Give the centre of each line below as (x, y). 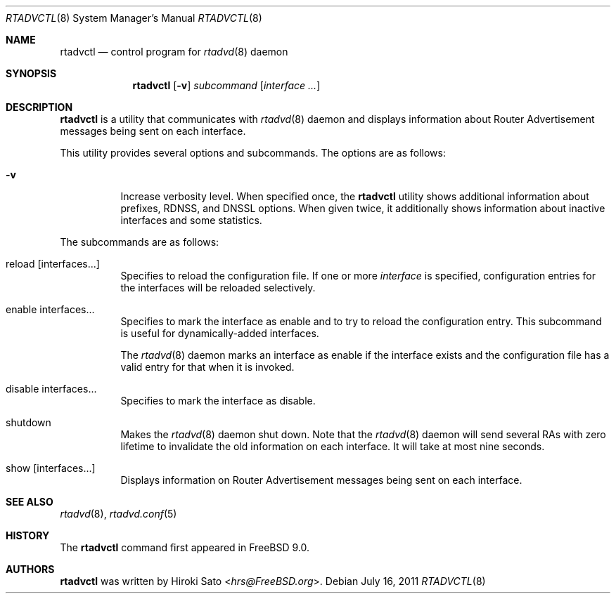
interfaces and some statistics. (191, 220)
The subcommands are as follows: (140, 242)
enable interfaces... (50, 309)
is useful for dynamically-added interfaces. (220, 333)
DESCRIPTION (39, 107)
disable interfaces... (51, 389)
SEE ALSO (30, 502)
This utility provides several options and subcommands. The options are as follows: (253, 153)
